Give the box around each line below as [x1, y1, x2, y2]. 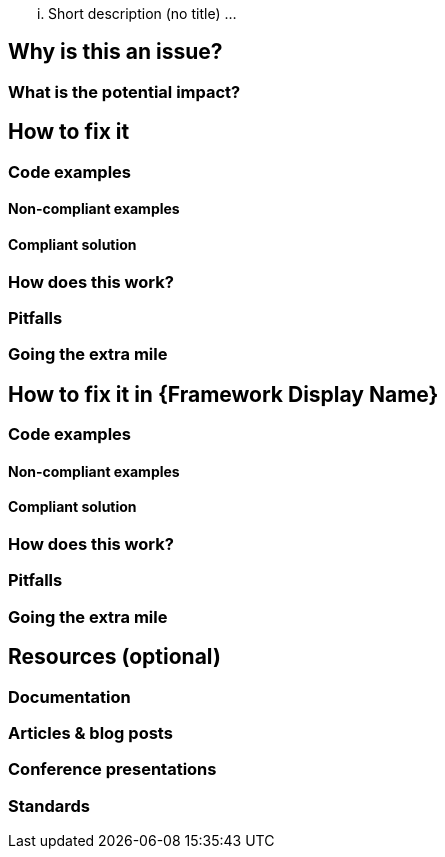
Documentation [8, 686, 131, 707]
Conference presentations [8, 759, 217, 780]
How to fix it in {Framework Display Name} [8, 381, 439, 407]
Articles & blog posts [8, 722, 173, 743]
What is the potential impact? [8, 81, 241, 102]
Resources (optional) [8, 644, 221, 670]
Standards [8, 795, 91, 816]
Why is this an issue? [8, 39, 223, 65]
